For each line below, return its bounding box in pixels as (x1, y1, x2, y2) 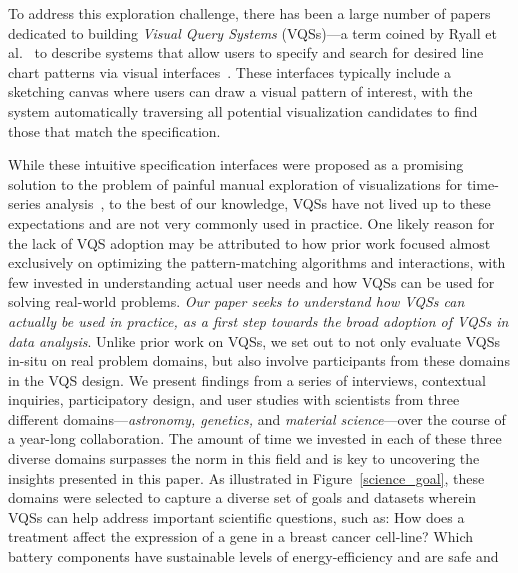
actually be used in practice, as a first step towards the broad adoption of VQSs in (8, 310, 509, 331)
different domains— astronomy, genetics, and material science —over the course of (8, 408, 506, 429)
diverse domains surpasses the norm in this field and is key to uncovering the (8, 448, 480, 469)
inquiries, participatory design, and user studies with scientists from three (8, 389, 460, 410)
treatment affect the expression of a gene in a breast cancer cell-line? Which (8, 526, 474, 547)
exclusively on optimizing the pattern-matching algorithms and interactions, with (8, 252, 506, 273)
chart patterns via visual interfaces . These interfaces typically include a (8, 61, 452, 82)
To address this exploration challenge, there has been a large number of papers (8, 3, 491, 23)
